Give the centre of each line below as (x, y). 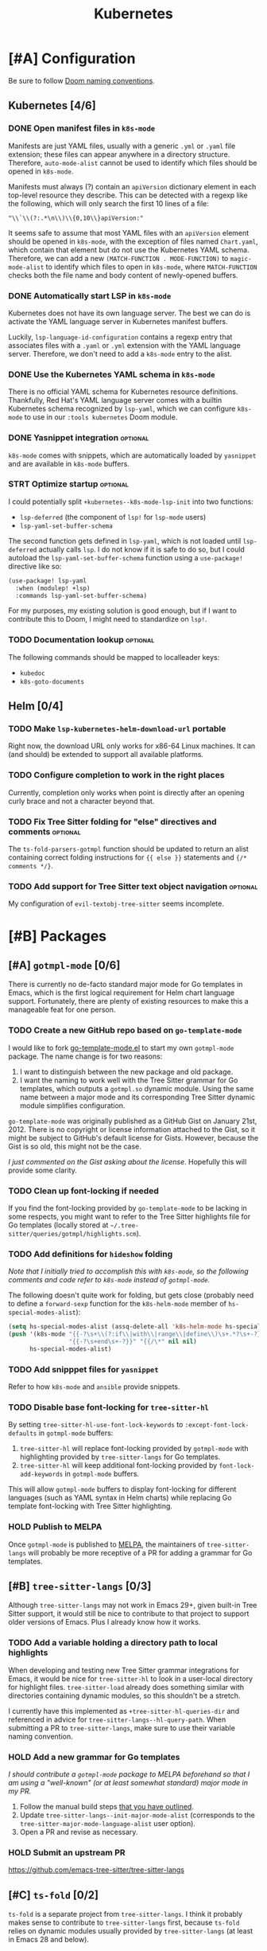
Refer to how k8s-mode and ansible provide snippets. (94, 1387)
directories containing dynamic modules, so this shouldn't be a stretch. (124, 1695)
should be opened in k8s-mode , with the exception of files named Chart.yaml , (133, 241)
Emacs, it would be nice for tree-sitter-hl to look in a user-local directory (130, 1678)
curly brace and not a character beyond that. (81, 801)
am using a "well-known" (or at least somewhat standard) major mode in (128, 1783)
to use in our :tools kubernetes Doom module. (101, 417)
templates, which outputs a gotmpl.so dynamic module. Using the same (137, 1088)
